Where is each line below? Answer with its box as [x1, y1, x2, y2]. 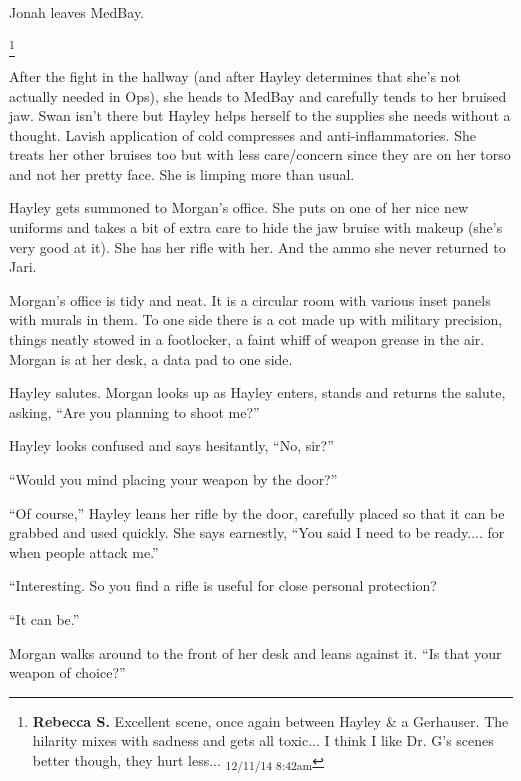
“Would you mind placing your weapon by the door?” [9, 469, 338, 490]
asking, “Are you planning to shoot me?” [9, 401, 260, 422]
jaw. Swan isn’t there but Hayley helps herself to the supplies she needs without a [9, 105, 511, 126]
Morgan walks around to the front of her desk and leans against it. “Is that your [9, 642, 502, 663]
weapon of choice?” [9, 662, 126, 683]
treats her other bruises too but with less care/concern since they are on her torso [9, 144, 511, 165]
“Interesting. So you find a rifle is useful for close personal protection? [9, 575, 437, 596]
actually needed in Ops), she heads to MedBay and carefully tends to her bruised [9, 85, 507, 106]
